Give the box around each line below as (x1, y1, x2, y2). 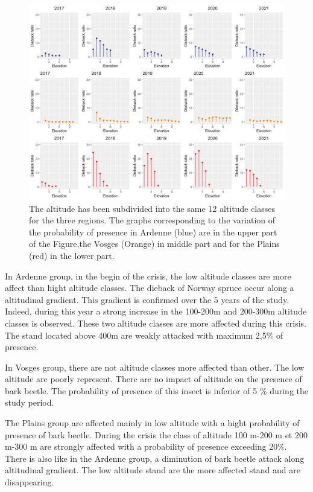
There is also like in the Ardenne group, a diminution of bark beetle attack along (5, 452, 305, 464)
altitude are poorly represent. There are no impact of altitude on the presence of (5, 372, 302, 385)
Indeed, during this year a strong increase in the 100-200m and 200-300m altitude (5, 305, 307, 318)
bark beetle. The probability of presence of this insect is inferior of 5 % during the (5, 384, 309, 397)
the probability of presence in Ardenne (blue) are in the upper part (29, 225, 277, 238)
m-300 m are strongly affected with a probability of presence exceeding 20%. (5, 440, 287, 453)
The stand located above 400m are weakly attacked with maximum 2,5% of (5, 328, 283, 341)
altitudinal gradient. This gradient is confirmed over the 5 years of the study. (5, 293, 289, 305)
